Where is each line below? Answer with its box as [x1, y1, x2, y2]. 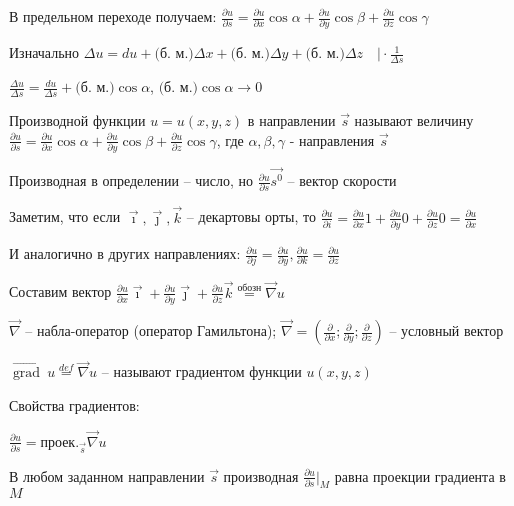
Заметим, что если [9, 206, 121, 227]
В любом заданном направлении [9, 465, 205, 486]
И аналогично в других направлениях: [9, 243, 241, 264]
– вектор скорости [287, 170, 397, 191]
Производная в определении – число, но [9, 170, 254, 191]
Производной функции [9, 109, 146, 130]
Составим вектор [9, 281, 112, 302]
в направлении [247, 109, 336, 130]
